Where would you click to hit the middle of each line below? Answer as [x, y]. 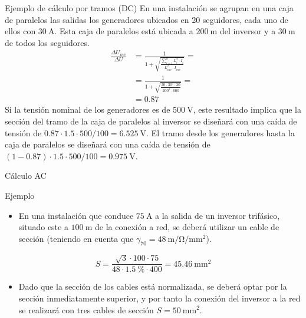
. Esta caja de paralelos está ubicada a [124, 31]
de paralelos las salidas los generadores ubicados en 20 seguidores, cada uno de [147, 19]
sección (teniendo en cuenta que [76, 238]
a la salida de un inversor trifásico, [218, 215]
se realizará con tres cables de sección [86, 309]
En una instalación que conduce [76, 215]
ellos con [20, 31]
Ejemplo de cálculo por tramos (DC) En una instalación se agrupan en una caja [149, 8]
